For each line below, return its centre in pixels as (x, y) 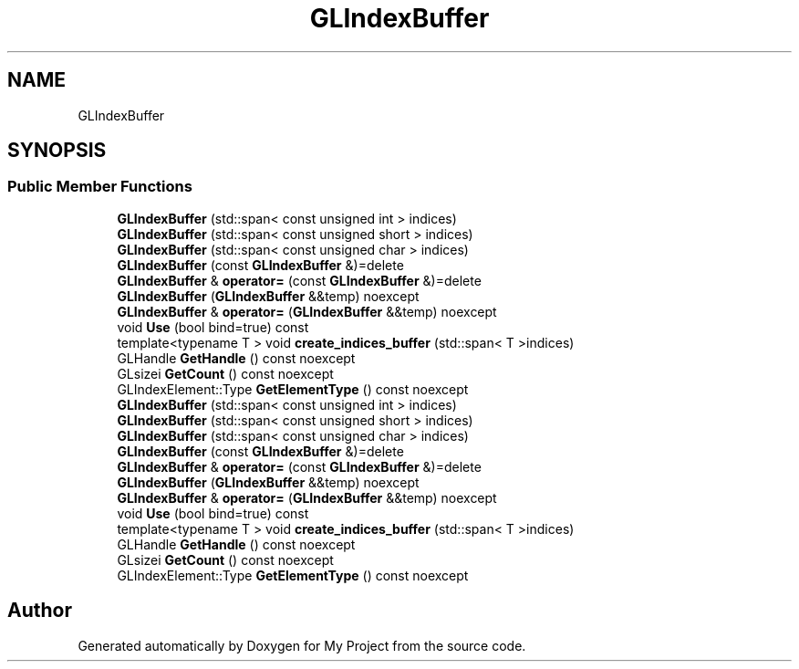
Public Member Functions (100, 187)
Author (40, 611)
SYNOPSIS (57, 151)
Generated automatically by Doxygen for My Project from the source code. (302, 645)
